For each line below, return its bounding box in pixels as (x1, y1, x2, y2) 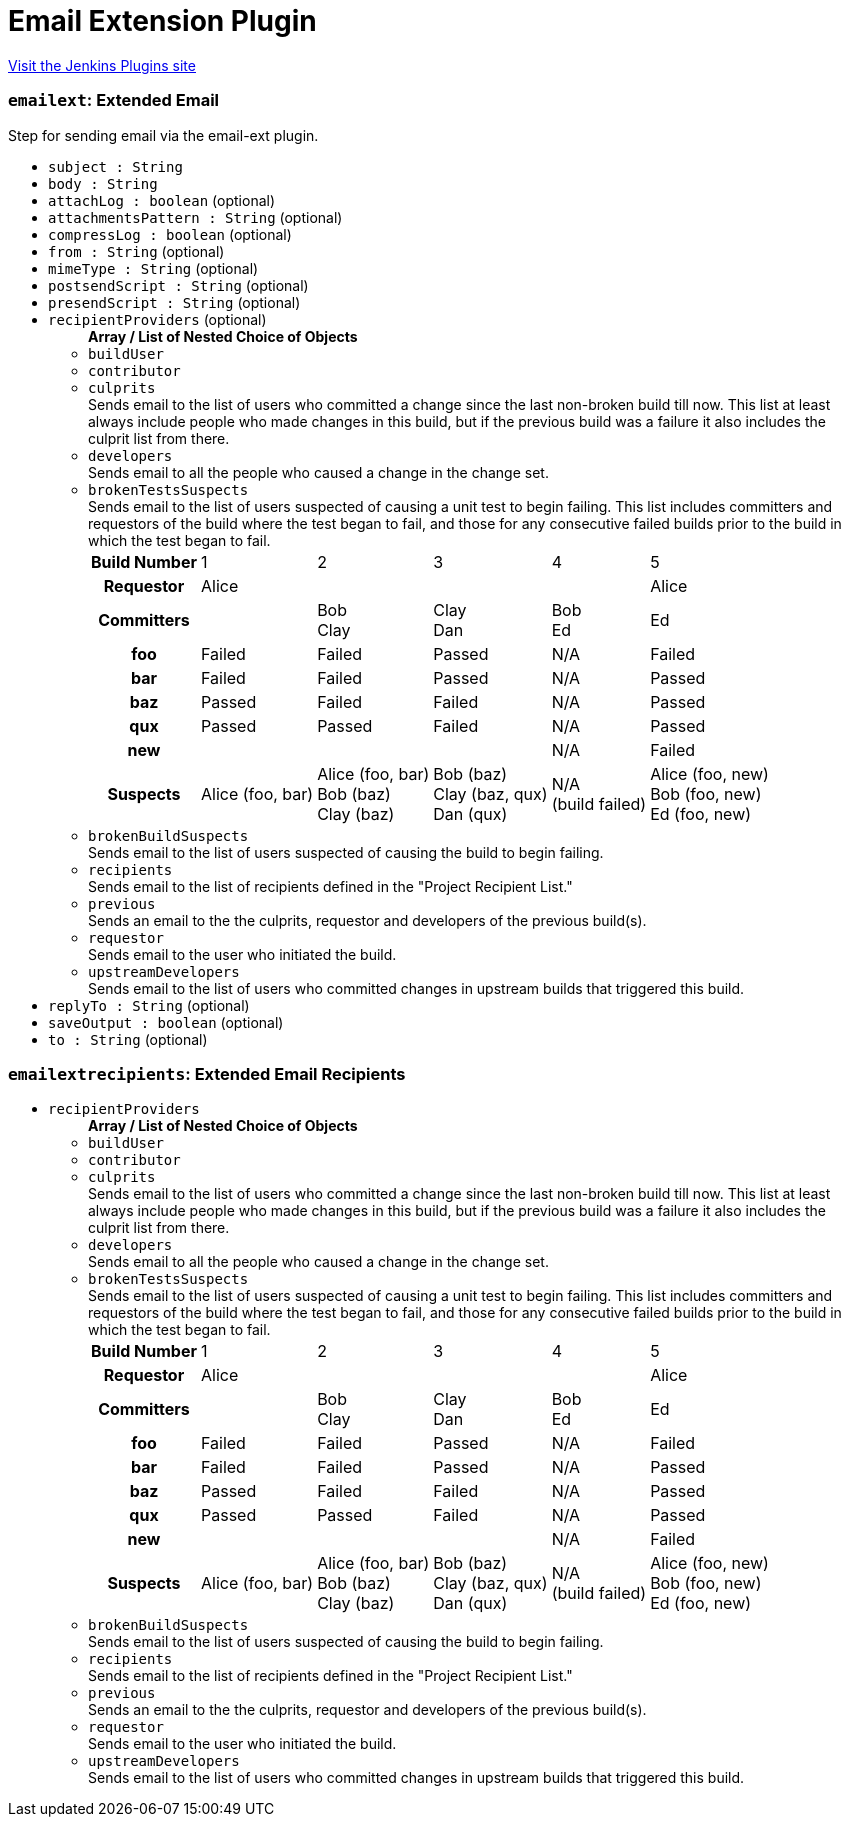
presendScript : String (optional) (48, 293, 301, 311)
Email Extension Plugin (8, 4, 317, 38)
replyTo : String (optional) (48, 996, 250, 1014)
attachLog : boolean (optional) (48, 191, 276, 209)
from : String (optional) (48, 242, 225, 260)
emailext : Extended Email (8, 90, 220, 111)
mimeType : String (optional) (48, 259, 259, 277)
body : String (48, 175, 158, 192)
